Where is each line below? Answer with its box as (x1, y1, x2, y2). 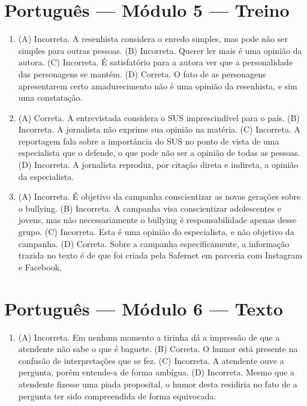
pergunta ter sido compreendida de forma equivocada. (18, 389, 216, 402)
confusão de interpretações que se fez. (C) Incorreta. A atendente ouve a (18, 354, 284, 366)
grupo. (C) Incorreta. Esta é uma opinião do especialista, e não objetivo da (18, 225, 294, 238)
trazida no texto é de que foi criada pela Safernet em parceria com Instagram (18, 249, 302, 261)
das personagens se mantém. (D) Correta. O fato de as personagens (18, 67, 266, 80)
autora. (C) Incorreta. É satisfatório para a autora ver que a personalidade (18, 56, 293, 68)
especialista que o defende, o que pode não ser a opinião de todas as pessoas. (18, 146, 300, 159)
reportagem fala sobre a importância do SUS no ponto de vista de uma (18, 134, 279, 147)
